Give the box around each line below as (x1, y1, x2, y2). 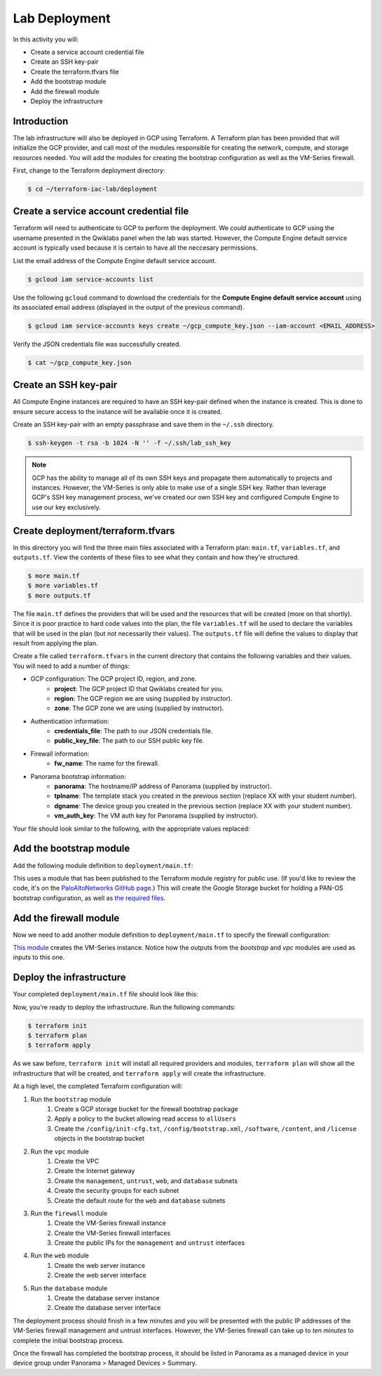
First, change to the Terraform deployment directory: (13, 166, 165, 175)
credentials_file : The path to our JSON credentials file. (54, 727, 213, 735)
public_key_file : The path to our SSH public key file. (54, 737, 205, 745)
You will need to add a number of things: (13, 662, 130, 670)
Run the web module (30, 1251, 89, 1260)
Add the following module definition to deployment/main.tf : (13, 861, 193, 869)
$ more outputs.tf (27, 592, 91, 599)
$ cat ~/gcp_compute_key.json (27, 359, 132, 366)
